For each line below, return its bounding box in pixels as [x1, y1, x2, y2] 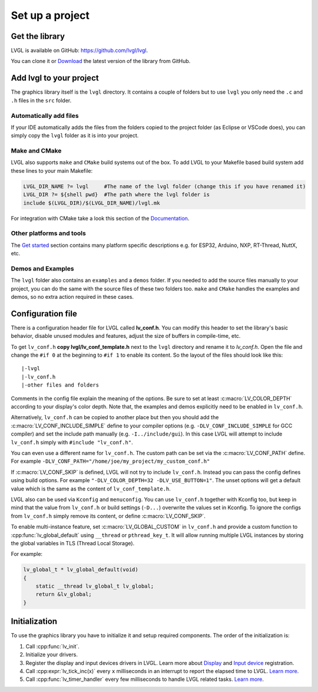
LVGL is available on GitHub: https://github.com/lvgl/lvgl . [11, 47, 148, 54]
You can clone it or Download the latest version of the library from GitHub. [11, 58, 191, 65]
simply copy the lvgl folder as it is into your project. [11, 132, 139, 139]
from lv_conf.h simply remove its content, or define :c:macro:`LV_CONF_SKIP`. [11, 512, 206, 519]
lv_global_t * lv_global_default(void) [23, 566, 138, 573]
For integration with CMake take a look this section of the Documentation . [11, 215, 190, 222]
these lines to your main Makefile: [11, 167, 93, 174]
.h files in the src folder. [11, 97, 72, 104]
